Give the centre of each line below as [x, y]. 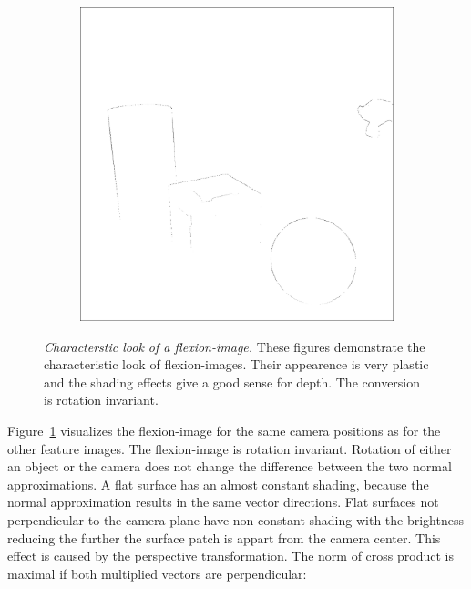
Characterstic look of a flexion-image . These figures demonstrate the [235, 346]
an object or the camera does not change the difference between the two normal [230, 466]
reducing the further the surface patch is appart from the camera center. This [224, 537]
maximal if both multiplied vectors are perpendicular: [157, 573]
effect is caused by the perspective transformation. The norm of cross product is [230, 556]
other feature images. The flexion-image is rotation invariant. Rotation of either [230, 448]
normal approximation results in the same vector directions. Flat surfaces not [223, 502]
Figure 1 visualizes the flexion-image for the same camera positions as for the [224, 430]
